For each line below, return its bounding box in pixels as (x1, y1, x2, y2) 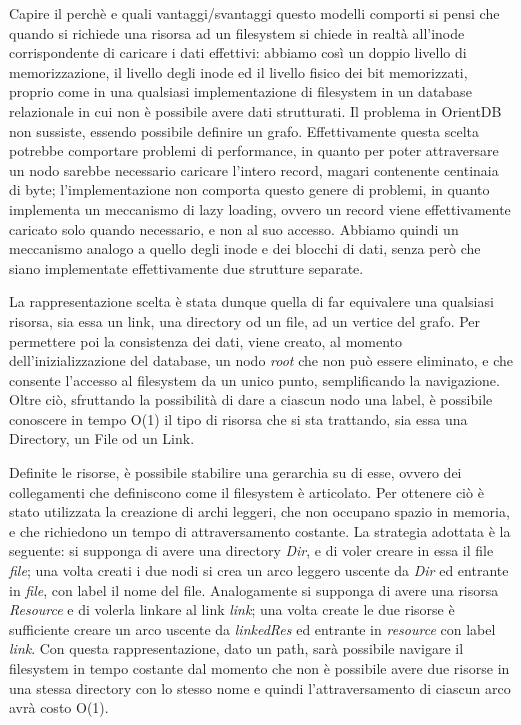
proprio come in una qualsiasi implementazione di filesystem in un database (9, 81, 472, 102)
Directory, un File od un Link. (9, 428, 195, 449)
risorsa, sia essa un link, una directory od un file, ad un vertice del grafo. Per (9, 310, 481, 331)
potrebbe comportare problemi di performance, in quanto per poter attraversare (9, 140, 499, 161)
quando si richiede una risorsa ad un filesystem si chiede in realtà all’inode (9, 22, 465, 43)
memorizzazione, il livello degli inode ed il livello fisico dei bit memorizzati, (9, 61, 468, 82)
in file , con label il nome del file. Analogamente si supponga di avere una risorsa (9, 579, 499, 600)
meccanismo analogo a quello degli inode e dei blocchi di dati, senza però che (9, 238, 481, 259)
